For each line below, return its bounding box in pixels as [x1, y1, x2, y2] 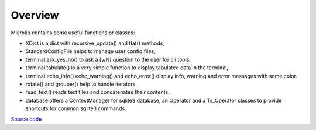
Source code [11, 115, 42, 122]
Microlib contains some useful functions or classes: [11, 29, 135, 36]
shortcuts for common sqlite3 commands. [25, 105, 126, 112]
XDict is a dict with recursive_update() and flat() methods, [25, 40, 165, 47]
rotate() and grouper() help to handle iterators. [25, 80, 138, 87]
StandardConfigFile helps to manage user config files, [25, 48, 156, 55]
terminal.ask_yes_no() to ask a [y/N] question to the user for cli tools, [25, 56, 191, 63]
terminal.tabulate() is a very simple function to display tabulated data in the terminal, [25, 64, 228, 71]
